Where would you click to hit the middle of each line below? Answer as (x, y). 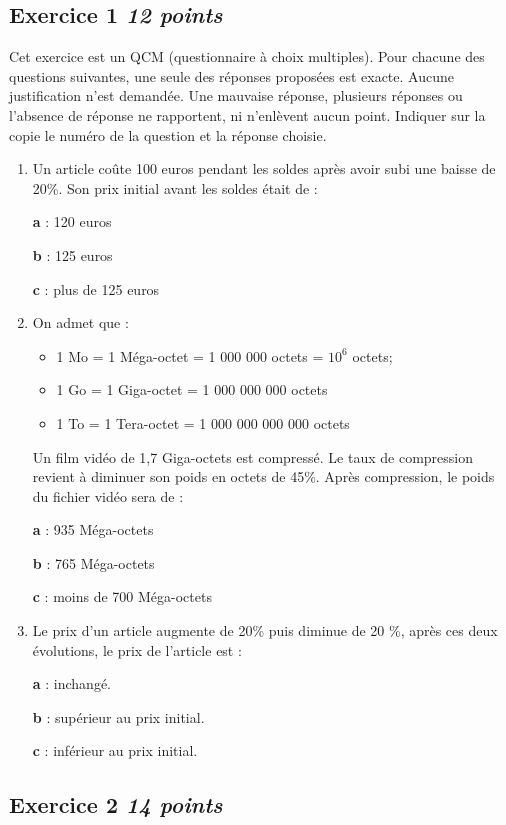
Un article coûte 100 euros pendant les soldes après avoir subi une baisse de (264, 168)
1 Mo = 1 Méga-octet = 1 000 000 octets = (190, 355)
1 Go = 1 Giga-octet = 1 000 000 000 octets (192, 389)
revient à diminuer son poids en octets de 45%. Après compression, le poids (263, 476)
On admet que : (80, 322)
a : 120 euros (72, 221)
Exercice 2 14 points (116, 804)
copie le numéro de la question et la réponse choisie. (168, 134)
